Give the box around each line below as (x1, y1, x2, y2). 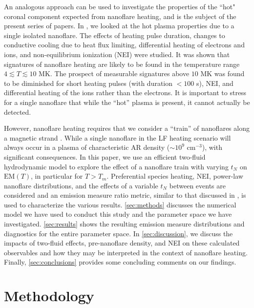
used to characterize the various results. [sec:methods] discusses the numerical (4, 199, 236, 209)
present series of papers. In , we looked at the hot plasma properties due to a (4, 21, 234, 31)
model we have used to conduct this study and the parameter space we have (4, 209, 232, 219)
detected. (4, 106, 31, 117)
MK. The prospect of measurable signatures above (39, 68, 190, 79)
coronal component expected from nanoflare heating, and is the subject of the (4, 11, 236, 21)
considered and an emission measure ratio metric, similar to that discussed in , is (4, 190, 246, 200)
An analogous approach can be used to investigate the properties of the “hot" (4, 1, 235, 11)
